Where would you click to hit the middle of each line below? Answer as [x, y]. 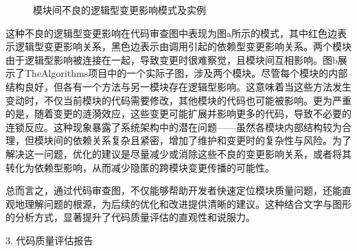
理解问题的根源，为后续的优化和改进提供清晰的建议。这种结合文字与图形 [188, 203]
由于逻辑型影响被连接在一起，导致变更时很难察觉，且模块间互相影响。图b [172, 59]
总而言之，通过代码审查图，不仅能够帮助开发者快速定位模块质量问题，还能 [174, 190]
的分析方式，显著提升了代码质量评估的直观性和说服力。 [130, 217]
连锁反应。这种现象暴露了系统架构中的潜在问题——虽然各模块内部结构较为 [174, 127]
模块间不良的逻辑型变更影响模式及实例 [119, 10]
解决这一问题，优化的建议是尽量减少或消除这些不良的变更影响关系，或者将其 [178, 153]
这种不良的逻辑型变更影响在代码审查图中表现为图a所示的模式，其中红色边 [171, 33]
